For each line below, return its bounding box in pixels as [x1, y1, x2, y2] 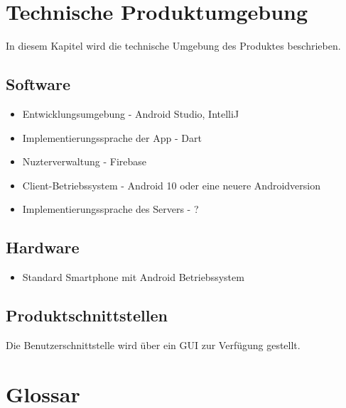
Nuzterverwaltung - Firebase [22, 154, 147, 169]
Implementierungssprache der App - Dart [22, 130, 202, 145]
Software [6, 73, 71, 95]
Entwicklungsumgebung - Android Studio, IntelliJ [22, 106, 239, 121]
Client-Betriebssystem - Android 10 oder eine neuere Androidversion [22, 177, 320, 192]
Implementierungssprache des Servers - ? [22, 202, 199, 216]
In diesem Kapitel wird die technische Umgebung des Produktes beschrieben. [6, 38, 341, 53]
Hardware [6, 236, 80, 258]
